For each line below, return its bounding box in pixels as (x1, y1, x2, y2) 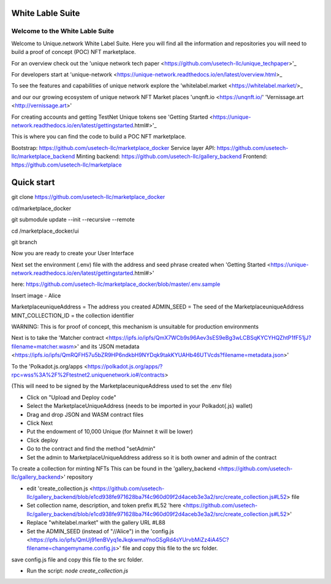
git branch (11, 238, 37, 245)
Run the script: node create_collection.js (26, 567, 129, 575)
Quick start (11, 178, 55, 188)
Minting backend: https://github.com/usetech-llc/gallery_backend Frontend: (76, 153, 268, 160)
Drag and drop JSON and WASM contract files (26, 411, 144, 418)
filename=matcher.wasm (11, 343, 74, 350)
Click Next (26, 419, 53, 427)
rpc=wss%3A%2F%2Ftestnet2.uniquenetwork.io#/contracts (11, 371, 165, 378)
